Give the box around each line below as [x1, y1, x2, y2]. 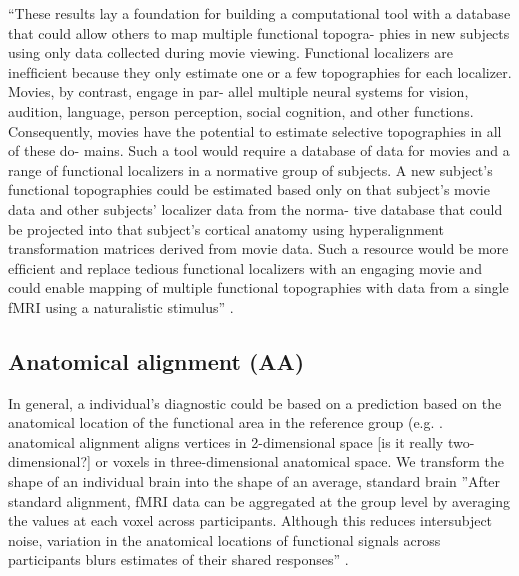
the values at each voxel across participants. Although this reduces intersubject [8, 510, 493, 531]
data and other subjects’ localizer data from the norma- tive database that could [8, 198, 503, 219]
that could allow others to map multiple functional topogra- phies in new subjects [8, 22, 510, 43]
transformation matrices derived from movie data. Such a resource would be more [8, 238, 509, 259]
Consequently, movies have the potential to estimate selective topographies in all [8, 120, 502, 141]
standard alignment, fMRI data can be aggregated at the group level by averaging [8, 490, 511, 511]
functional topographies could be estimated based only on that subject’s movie [8, 179, 490, 200]
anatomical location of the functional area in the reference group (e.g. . [8, 412, 443, 433]
